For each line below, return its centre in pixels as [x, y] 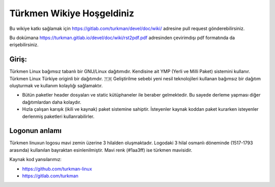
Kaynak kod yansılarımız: [36, 160]
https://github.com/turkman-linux [57, 169]
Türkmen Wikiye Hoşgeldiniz [72, 13]
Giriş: [18, 59]
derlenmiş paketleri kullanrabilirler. [58, 116]
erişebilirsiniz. [24, 45]
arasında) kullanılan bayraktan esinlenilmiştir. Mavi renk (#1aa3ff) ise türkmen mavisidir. [101, 150]
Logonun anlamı [36, 131]
